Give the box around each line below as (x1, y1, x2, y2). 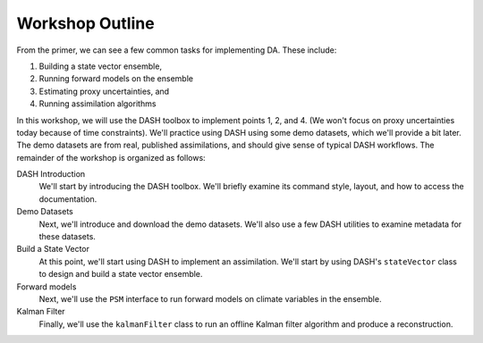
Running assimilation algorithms (38, 98, 157, 109)
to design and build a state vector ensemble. (38, 269, 203, 280)
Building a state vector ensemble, (38, 61, 163, 71)
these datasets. (38, 231, 96, 242)
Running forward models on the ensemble (38, 73, 194, 84)
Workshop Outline (16, 13, 156, 33)
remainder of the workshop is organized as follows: (16, 152, 206, 163)
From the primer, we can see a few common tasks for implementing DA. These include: (16, 45, 337, 55)
